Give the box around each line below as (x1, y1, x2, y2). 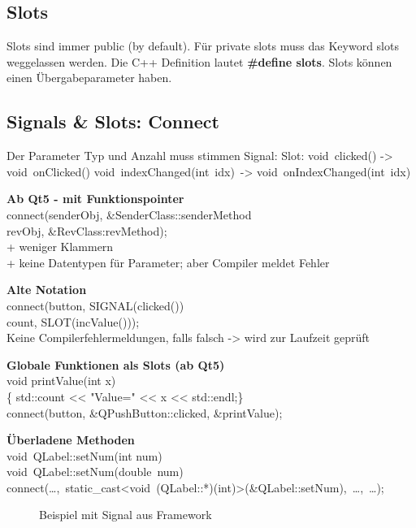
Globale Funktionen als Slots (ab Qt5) (6, 356, 225, 373)
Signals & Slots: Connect (6, 109, 219, 134)
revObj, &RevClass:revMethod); (6, 222, 167, 239)
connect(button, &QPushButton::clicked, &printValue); (6, 404, 283, 421)
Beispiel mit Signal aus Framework (39, 506, 212, 523)
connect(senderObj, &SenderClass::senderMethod (6, 206, 252, 223)
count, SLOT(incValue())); (6, 313, 140, 330)
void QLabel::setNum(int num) (6, 447, 162, 464)
